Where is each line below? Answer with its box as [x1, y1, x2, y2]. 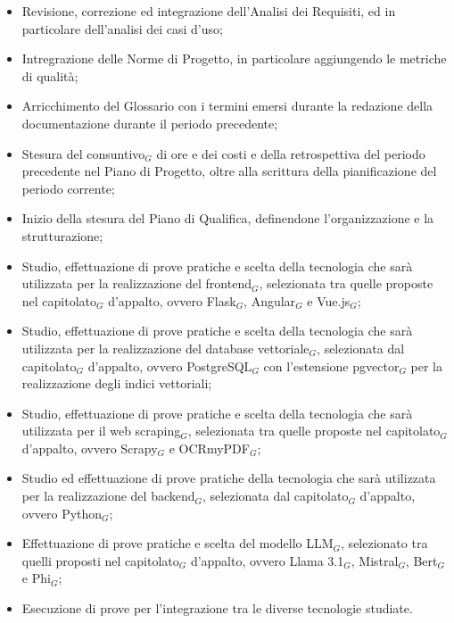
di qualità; [21, 66, 78, 85]
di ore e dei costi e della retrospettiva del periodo [156, 144, 425, 162]
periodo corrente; [21, 179, 115, 197]
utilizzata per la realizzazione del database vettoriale [21, 338, 310, 357]
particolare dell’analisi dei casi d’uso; [21, 19, 223, 37]
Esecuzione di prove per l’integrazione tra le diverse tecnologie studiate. [21, 599, 413, 618]
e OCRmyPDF [169, 438, 250, 457]
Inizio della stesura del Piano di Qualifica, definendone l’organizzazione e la [21, 209, 434, 228]
